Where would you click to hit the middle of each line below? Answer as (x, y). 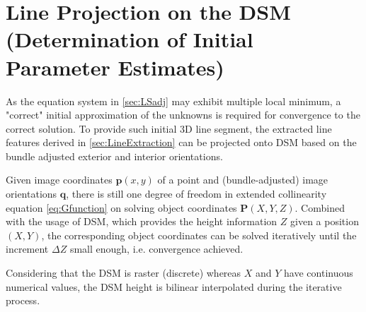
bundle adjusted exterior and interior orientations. (114, 156)
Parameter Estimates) (115, 67)
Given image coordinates (59, 180)
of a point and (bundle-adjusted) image (243, 180)
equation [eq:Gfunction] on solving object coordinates (121, 207)
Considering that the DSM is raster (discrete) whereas (124, 273)
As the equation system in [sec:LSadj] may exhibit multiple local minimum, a (173, 101)
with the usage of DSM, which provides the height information (142, 221)
